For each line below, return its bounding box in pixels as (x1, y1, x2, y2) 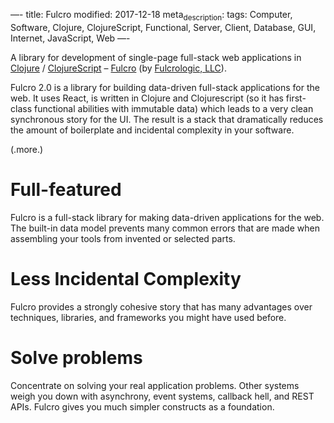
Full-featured (10, 178, 122, 201)
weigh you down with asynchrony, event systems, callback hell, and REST (10, 390, 315, 402)
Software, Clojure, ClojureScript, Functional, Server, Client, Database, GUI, (10, 21, 317, 33)
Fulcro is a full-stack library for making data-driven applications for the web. (10, 211, 325, 223)
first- (285, 92, 307, 104)
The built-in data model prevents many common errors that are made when (10, 222, 320, 234)
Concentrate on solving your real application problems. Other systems (10, 379, 300, 391)
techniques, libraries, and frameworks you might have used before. (10, 311, 287, 323)
